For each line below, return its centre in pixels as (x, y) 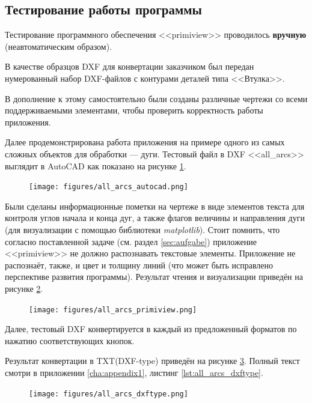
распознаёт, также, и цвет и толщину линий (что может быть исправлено (139, 265)
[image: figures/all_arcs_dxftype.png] (109, 394)
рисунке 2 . (24, 288)
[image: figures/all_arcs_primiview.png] (113, 310)
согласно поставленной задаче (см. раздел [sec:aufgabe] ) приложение (131, 241)
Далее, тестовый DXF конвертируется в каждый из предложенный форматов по (151, 329)
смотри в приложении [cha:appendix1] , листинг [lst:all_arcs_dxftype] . (134, 372)
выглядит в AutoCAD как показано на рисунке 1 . (96, 165)
